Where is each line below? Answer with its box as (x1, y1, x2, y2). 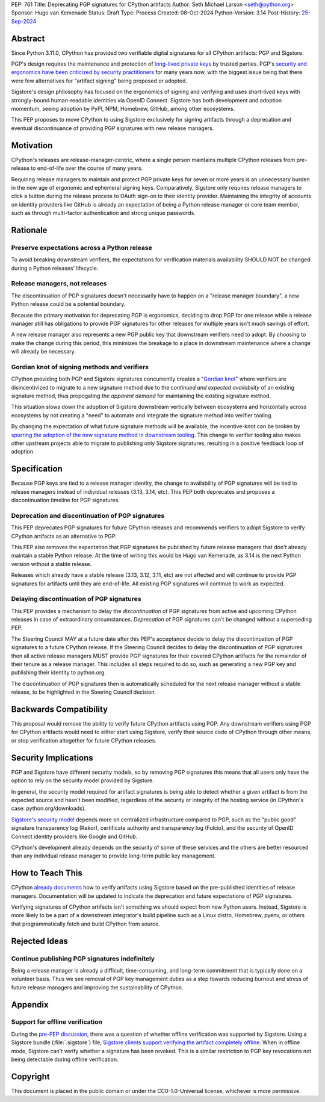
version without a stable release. (11, 560, 92, 567)
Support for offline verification (11, 1018, 102, 1026)
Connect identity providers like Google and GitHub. (11, 833, 138, 840)
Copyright (11, 1071, 51, 1082)
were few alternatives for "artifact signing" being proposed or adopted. (11, 77, 188, 84)
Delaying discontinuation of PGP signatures (11, 595, 141, 603)
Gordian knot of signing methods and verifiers (11, 363, 149, 371)
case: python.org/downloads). (11, 805, 86, 812)
